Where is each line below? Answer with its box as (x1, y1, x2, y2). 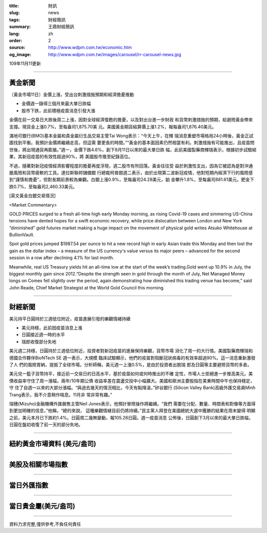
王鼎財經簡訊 (48, 24, 74, 30)
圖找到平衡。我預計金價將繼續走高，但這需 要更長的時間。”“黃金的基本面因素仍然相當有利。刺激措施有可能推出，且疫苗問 (9, 139, 255, 146)
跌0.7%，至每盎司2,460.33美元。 (9, 184, 78, 190)
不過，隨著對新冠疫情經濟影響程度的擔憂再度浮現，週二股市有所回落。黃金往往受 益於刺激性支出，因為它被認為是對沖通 (9, 163, 253, 169)
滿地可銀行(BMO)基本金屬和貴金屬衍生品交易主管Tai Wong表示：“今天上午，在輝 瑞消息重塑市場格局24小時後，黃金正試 (9, 133, 254, 138)
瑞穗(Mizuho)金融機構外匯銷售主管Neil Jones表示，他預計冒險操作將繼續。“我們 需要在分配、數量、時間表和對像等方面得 (9, 401, 256, 406)
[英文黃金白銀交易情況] (9, 193, 56, 199)
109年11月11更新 (9, 61, 41, 67)
